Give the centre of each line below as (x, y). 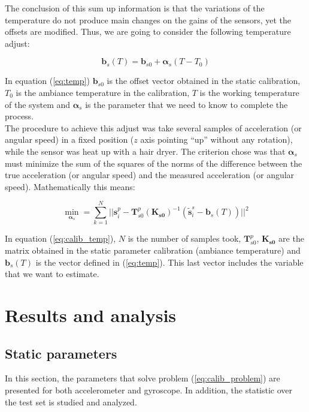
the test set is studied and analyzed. (71, 402)
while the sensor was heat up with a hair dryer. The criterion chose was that (145, 151)
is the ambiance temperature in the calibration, (103, 92)
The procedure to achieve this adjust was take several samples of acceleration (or (153, 127)
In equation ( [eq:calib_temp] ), (60, 238)
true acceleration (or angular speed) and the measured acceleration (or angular (150, 175)
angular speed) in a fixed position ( (69, 139)
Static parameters (61, 353)
